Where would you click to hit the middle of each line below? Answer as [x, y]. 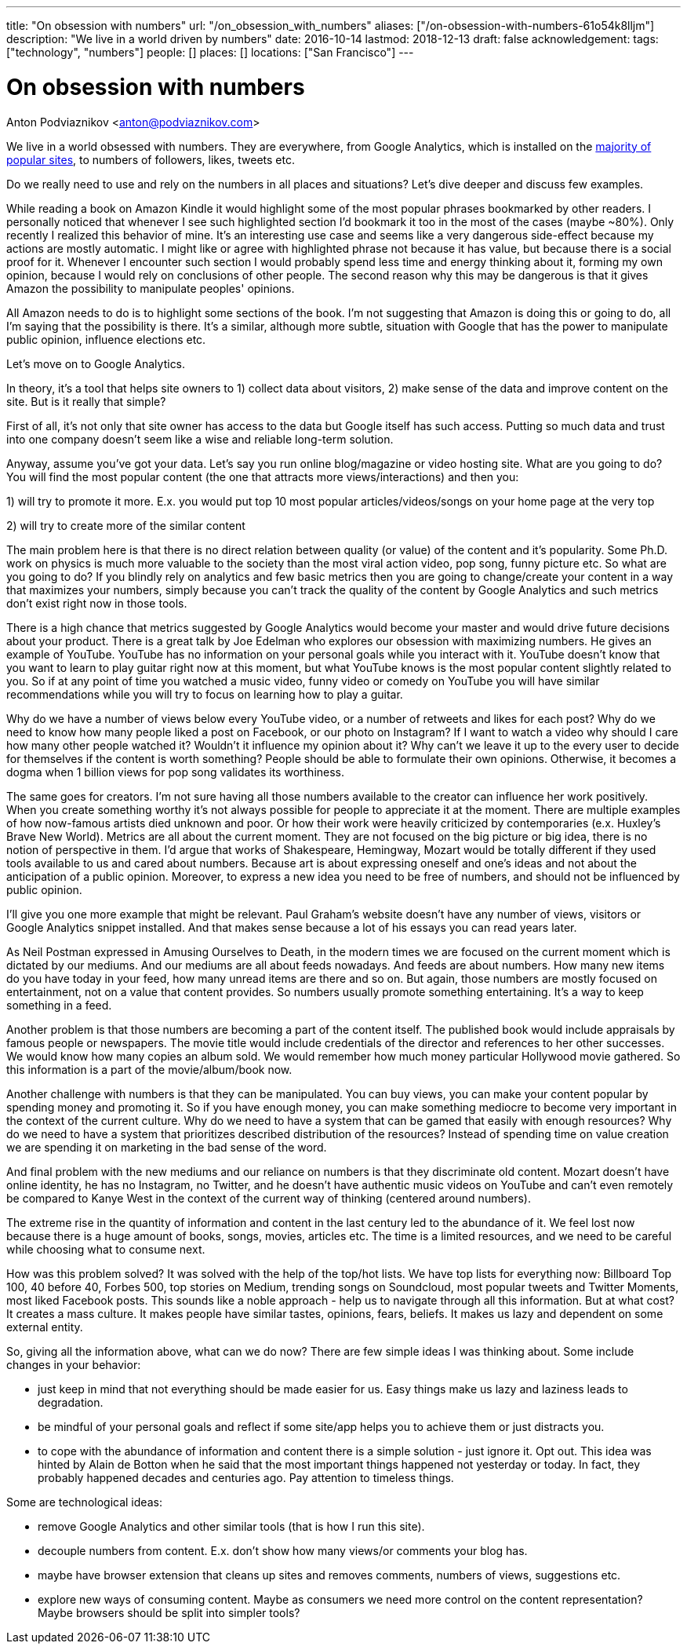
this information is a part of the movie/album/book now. [149, 1069]
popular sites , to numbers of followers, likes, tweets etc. [151, 159]
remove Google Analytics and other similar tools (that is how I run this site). [231, 1526]
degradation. [71, 1402]
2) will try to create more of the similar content [126, 525]
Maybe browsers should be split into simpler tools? [169, 1612]
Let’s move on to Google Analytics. [96, 363]
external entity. [45, 1327]
